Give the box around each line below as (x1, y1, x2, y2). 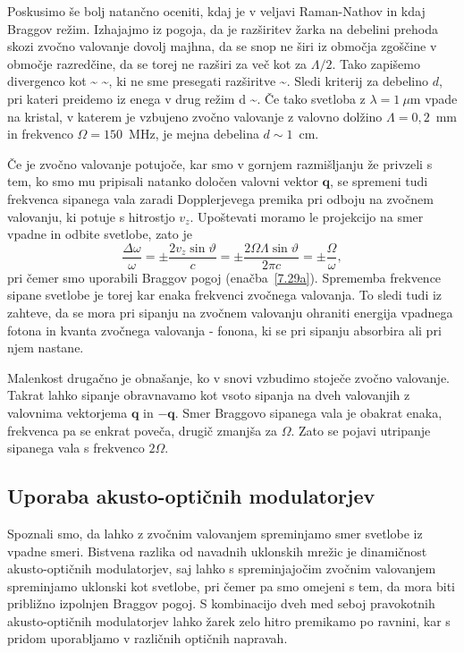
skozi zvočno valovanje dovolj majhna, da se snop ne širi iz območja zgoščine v (7, 37, 437, 55)
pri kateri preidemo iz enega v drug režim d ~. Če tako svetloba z (7, 89, 366, 107)
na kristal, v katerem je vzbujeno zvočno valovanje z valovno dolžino (7, 106, 383, 125)
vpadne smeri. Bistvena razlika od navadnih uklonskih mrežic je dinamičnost (7, 541, 427, 560)
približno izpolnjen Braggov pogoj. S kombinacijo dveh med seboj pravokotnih (7, 594, 435, 613)
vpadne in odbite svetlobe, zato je (7, 225, 192, 243)
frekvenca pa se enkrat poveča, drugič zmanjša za (7, 420, 278, 439)
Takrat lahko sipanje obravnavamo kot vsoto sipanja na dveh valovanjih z (7, 386, 410, 404)
